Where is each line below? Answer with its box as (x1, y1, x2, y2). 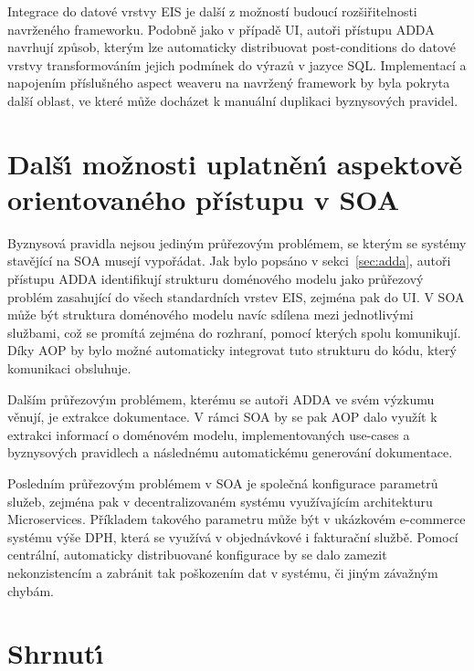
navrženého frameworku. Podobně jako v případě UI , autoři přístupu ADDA (7, 19, 435, 38)
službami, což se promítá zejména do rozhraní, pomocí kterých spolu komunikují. (7, 322, 461, 341)
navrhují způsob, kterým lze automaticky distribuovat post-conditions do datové (7, 37, 456, 57)
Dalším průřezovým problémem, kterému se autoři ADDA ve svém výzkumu (7, 389, 435, 408)
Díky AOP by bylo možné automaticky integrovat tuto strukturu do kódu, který (7, 341, 457, 360)
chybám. (7, 581, 54, 600)
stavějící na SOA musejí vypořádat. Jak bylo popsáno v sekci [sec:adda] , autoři (7, 251, 451, 270)
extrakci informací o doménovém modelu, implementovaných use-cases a (7, 425, 410, 444)
